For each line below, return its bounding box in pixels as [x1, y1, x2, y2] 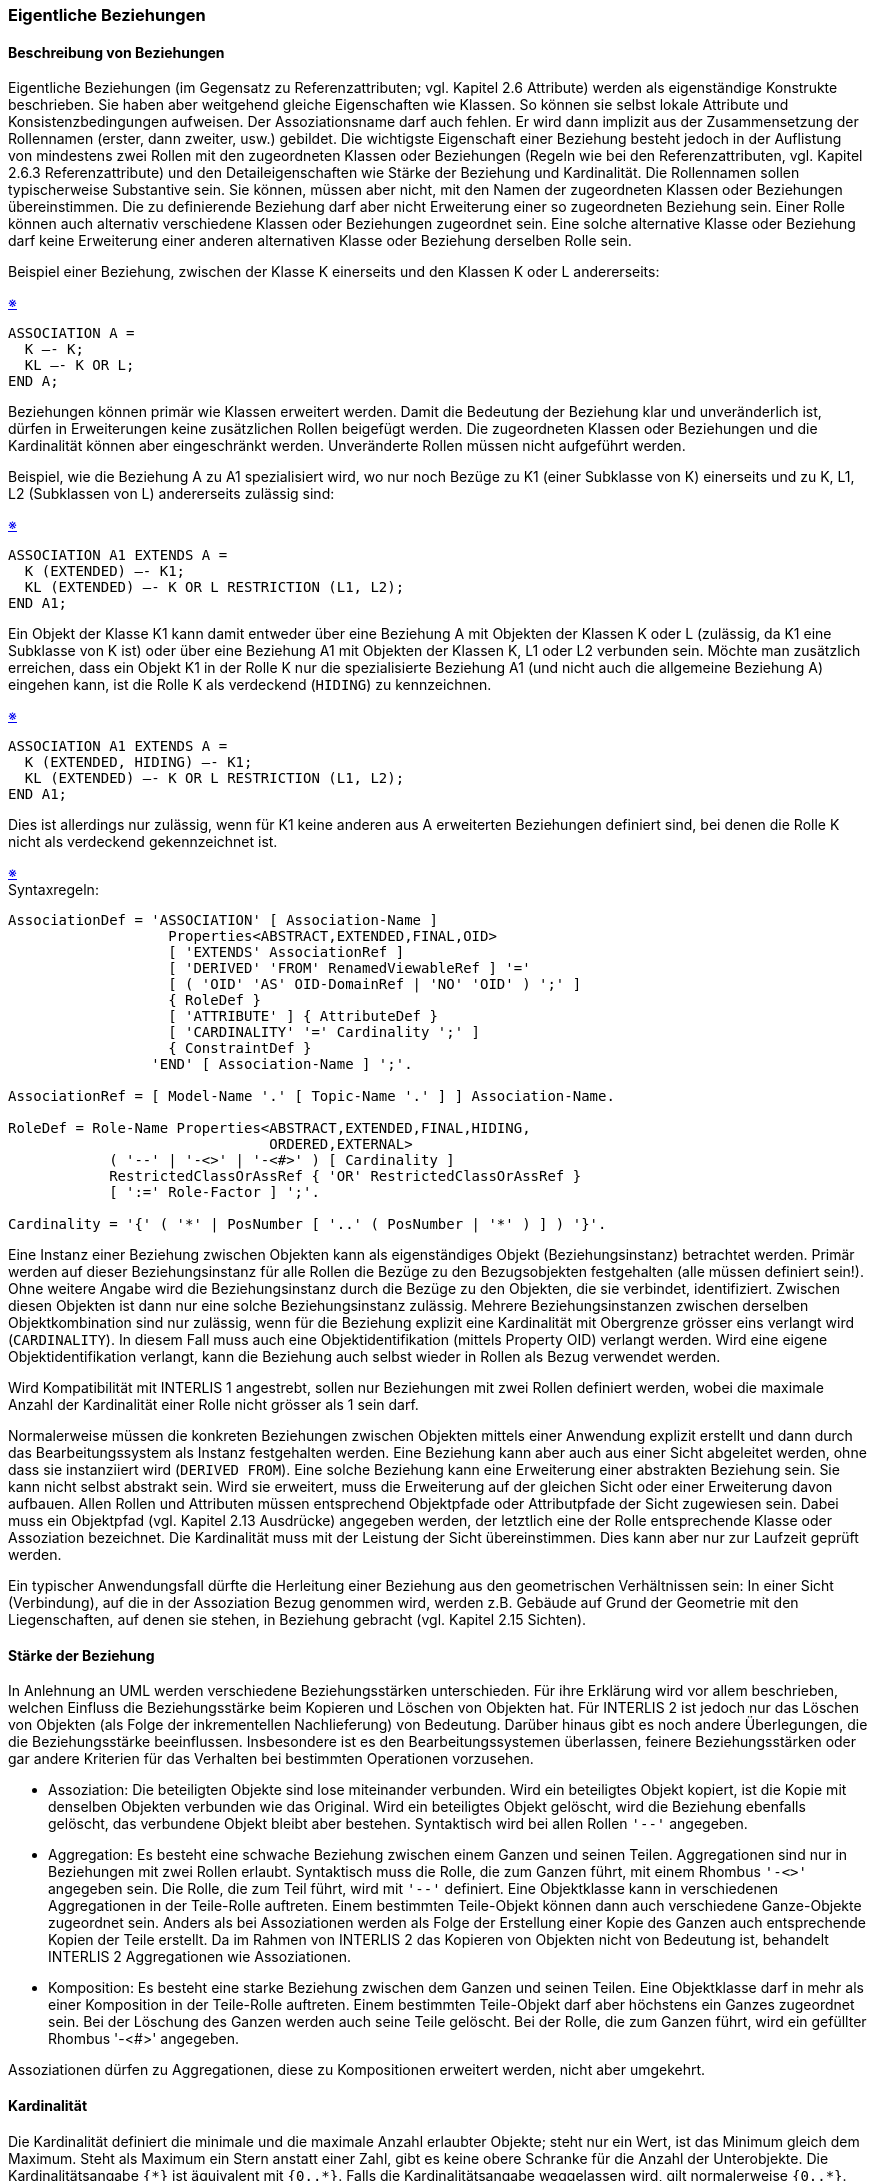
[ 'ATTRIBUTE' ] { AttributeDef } [168, 1008, 438, 1025]
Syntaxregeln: [8, 881, 99, 899]
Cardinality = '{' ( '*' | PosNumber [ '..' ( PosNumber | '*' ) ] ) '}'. [8, 1216, 607, 1233]
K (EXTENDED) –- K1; [24, 563, 186, 580]
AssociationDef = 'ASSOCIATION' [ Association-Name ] [8, 912, 438, 929]
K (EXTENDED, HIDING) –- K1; [24, 754, 253, 771]
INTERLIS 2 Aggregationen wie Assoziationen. [48, 1948, 351, 1966]
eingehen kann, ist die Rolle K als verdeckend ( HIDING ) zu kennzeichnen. [8, 676, 492, 694]
